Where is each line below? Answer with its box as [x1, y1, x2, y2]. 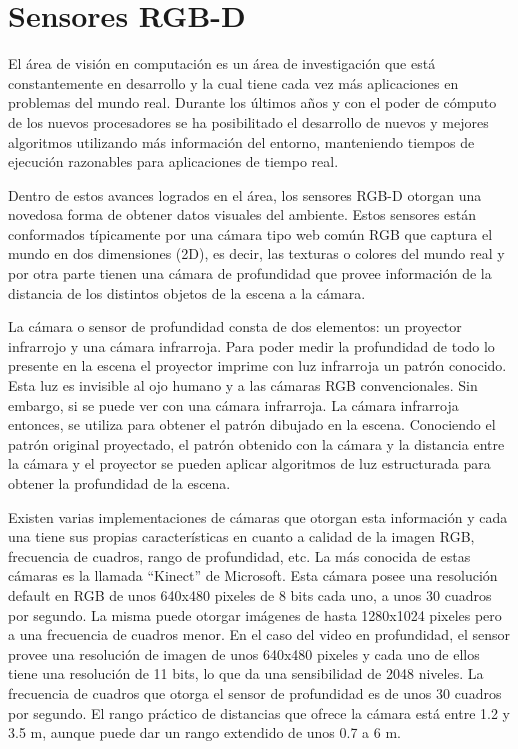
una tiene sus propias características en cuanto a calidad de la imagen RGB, [8, 526, 475, 547]
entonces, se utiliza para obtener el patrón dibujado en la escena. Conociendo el [8, 414, 496, 435]
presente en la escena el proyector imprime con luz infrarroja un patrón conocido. [8, 355, 507, 376]
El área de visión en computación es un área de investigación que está [8, 53, 436, 74]
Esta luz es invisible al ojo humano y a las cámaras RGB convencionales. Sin [8, 375, 478, 396]
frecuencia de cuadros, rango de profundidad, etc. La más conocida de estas [8, 545, 471, 566]
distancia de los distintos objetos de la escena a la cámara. [8, 282, 366, 303]
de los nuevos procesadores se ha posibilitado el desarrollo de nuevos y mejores [8, 111, 489, 132]
